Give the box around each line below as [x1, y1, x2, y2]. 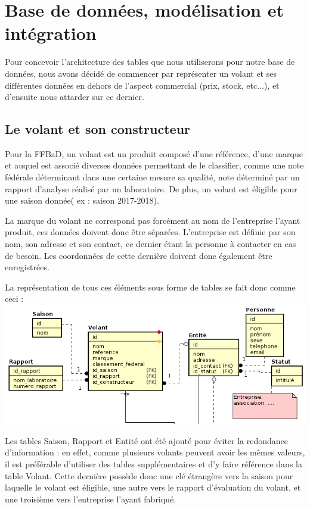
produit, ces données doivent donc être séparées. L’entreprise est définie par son [5, 226, 296, 238]
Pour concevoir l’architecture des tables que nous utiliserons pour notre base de [5, 55, 295, 68]
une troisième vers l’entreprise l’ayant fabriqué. [5, 492, 176, 505]
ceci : [5, 292, 24, 305]
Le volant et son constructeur [5, 120, 191, 138]
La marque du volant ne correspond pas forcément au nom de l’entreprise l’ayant [5, 214, 300, 226]
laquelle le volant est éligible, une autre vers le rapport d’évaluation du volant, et [5, 481, 301, 494]
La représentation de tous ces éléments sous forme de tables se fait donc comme [5, 280, 296, 293]
